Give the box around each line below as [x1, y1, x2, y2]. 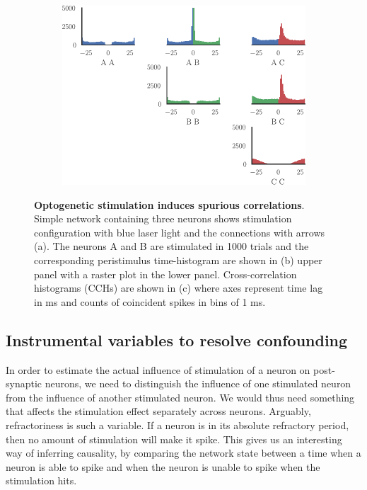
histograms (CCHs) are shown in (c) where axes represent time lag [34, 280, 323, 295]
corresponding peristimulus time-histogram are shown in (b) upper [34, 252, 322, 267]
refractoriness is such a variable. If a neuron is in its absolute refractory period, [6, 417, 349, 432]
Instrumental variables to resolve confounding [6, 329, 348, 351]
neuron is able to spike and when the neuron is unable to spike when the [6, 459, 320, 474]
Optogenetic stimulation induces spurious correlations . [34, 197, 305, 212]
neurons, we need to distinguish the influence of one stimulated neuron [45, 376, 351, 391]
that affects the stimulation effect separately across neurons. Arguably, [6, 404, 311, 418]
